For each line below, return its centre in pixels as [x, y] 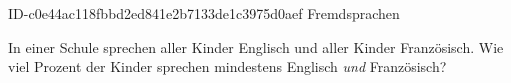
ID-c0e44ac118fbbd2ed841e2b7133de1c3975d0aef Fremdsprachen [204, 13]
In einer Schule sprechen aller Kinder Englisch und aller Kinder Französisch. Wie [256, 46]
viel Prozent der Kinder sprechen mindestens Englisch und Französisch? [227, 66]
